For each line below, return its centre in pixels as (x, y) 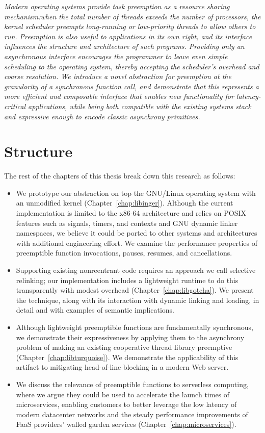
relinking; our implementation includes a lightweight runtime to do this (127, 280)
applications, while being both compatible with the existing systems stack (140, 106)
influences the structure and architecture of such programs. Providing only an (124, 46)
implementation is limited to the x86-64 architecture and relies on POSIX (131, 213)
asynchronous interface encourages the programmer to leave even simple (116, 56)
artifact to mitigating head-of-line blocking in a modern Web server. (122, 367)
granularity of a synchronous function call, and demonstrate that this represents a (131, 86)
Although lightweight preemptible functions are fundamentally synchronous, (135, 327)
